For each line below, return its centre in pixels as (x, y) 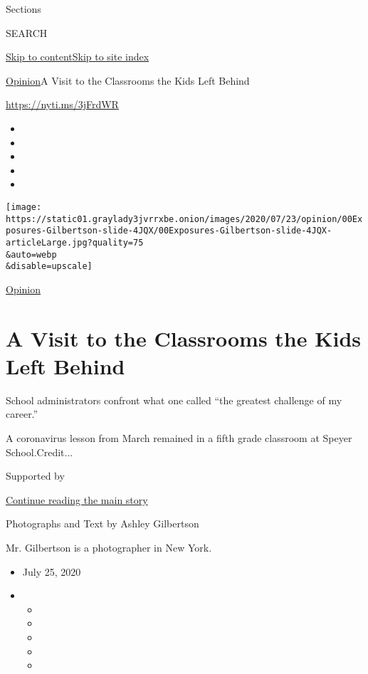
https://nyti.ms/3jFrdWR (62, 104)
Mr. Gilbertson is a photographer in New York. (109, 547)
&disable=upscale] (49, 267)
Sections (23, 9)
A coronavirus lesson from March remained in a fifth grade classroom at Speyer (179, 437)
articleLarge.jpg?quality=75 (75, 242)
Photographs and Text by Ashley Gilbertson (102, 523)
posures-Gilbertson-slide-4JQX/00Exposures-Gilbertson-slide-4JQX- (169, 231)
